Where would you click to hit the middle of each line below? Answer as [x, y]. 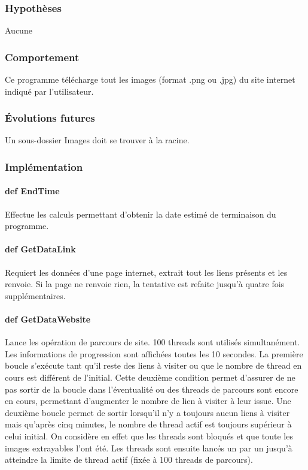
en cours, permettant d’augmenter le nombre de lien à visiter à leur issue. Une [148, 401]
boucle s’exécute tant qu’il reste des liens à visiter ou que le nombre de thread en [153, 365]
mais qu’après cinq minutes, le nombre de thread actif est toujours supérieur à [148, 424]
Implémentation [44, 166]
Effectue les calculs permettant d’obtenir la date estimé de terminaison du [141, 214]
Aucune [19, 30]
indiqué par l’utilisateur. [49, 91]
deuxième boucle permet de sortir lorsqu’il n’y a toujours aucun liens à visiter [147, 412]
